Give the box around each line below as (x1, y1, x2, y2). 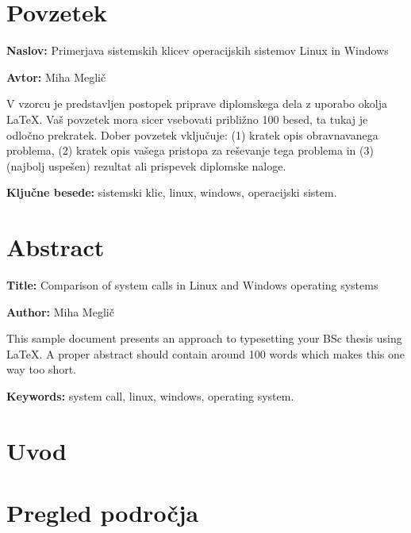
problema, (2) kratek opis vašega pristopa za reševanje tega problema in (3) (6, 142, 374, 159)
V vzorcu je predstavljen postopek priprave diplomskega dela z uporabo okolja (6, 95, 387, 112)
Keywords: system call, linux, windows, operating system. (6, 387, 294, 404)
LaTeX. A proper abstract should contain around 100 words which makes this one (6, 345, 405, 362)
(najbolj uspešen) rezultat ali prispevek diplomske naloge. (6, 157, 286, 174)
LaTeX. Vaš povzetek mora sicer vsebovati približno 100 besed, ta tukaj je (6, 110, 368, 127)
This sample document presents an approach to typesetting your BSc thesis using (6, 330, 402, 347)
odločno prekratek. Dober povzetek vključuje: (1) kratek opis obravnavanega (6, 126, 378, 143)
